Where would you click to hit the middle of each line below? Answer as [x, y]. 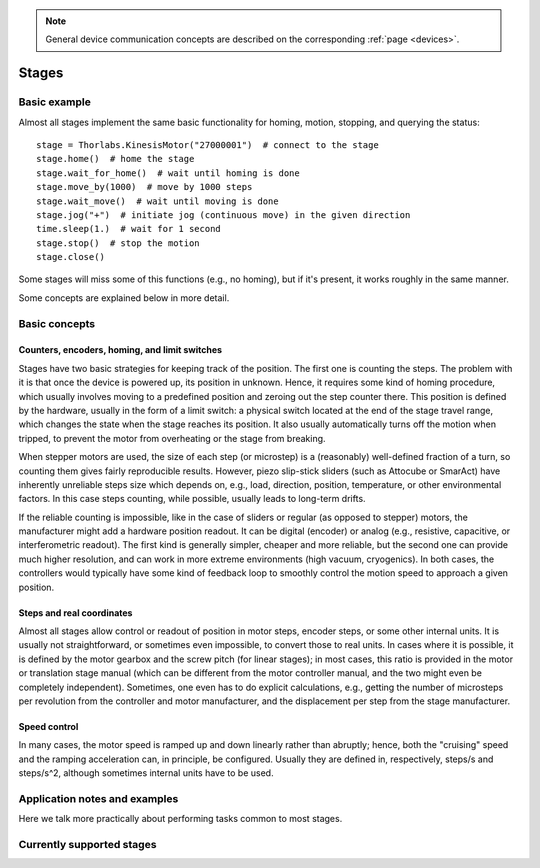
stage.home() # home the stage [115, 159]
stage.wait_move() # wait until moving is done [157, 201]
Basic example [55, 102]
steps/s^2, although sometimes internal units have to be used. [146, 773]
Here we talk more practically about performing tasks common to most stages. [180, 819]
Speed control [48, 726]
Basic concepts [56, 323]
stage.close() [70, 257]
